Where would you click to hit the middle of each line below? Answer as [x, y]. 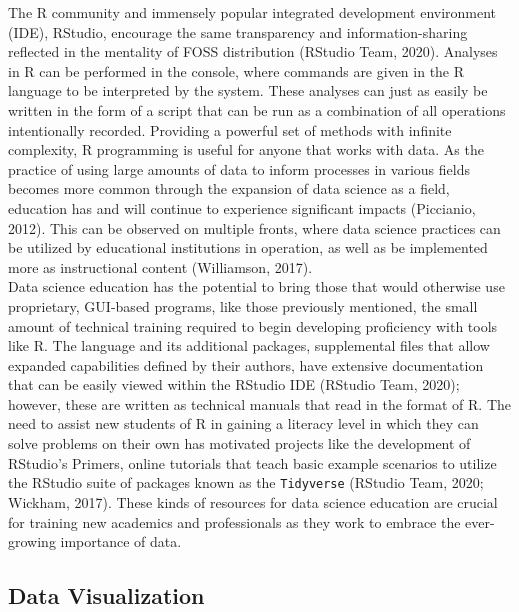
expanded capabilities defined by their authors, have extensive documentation [246, 364]
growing [32, 541]
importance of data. [121, 541]
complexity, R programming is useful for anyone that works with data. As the [246, 149]
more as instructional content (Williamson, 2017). [160, 266]
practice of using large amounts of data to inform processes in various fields [239, 168]
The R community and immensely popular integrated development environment [252, 12]
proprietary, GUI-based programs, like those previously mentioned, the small [243, 305]
